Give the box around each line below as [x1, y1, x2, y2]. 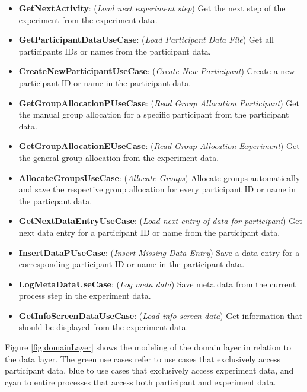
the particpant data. [18, 194, 92, 207]
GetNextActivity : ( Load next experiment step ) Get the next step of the [18, 2, 286, 14]
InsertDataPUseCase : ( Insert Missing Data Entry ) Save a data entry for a [18, 246, 300, 258]
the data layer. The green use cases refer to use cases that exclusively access [5, 352, 281, 365]
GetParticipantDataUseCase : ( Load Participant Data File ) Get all [18, 33, 274, 46]
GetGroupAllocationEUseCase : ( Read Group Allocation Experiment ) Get [18, 140, 300, 152]
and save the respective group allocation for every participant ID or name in [18, 183, 296, 195]
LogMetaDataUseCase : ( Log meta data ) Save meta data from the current [18, 277, 296, 290]
